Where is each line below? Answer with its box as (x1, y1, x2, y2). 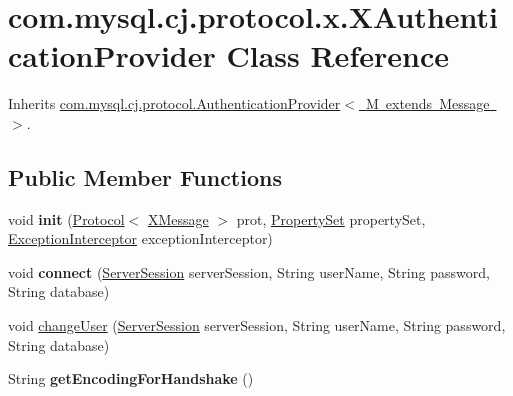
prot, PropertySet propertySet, (236, 208, 426, 229)
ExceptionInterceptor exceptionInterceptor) (8, 228, 273, 249)
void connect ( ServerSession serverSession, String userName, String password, (8, 261, 490, 282)
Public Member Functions (8, 161, 282, 192)
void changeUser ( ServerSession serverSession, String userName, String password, (8, 315, 506, 336)
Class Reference (226, 35, 449, 76)
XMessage (147, 208, 209, 229)
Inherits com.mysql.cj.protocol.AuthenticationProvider (8, 93, 341, 114)
